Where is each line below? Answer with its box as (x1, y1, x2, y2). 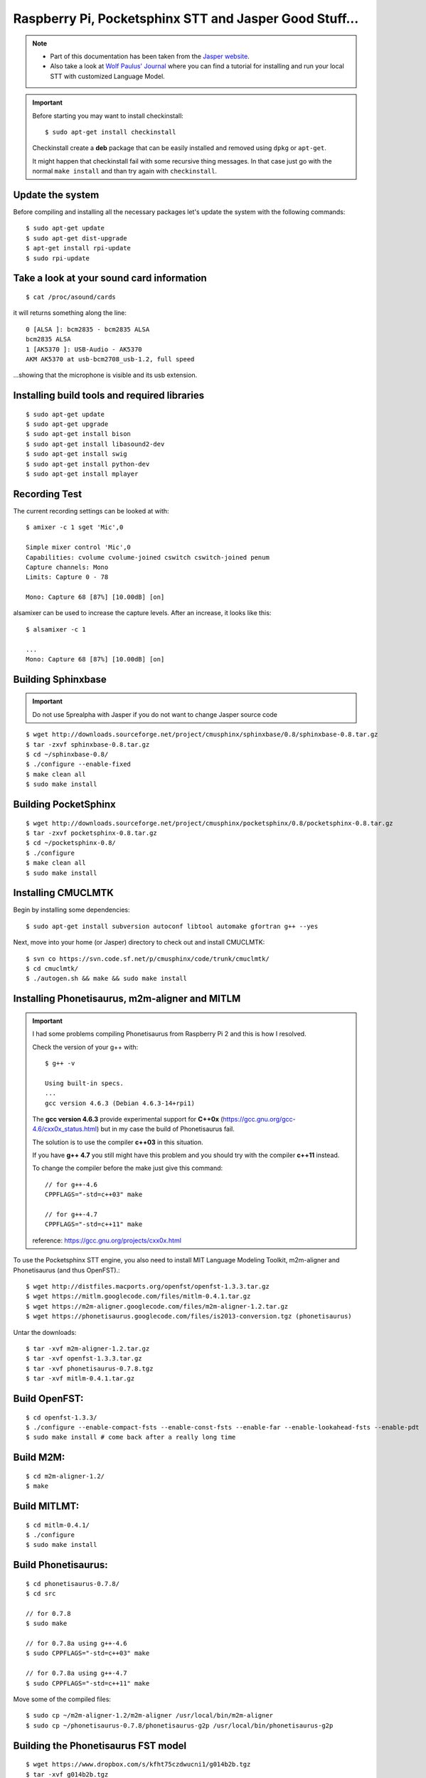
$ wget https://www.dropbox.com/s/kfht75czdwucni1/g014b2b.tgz (26, 1760, 251, 1769)
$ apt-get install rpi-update (26, 244, 132, 252)
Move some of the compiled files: (13, 1695, 112, 1703)
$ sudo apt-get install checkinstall (45, 128, 177, 136)
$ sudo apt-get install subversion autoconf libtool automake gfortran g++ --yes (26, 922, 319, 930)
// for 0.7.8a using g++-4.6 (26, 1639, 127, 1648)
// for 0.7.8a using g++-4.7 (26, 1669, 127, 1678)
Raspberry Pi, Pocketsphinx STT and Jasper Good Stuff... (13, 11, 359, 26)
